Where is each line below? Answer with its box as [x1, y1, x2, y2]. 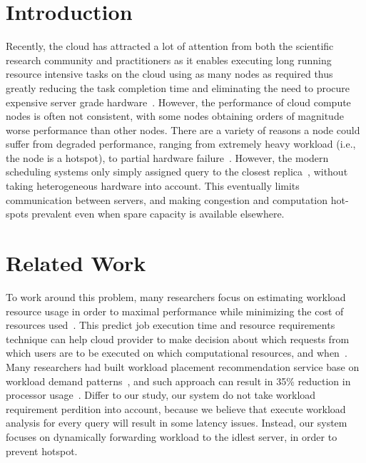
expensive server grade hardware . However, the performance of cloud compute [6, 94, 351, 109]
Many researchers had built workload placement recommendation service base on [6, 359, 360, 374]
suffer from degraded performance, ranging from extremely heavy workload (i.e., [6, 136, 356, 151]
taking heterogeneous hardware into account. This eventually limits [6, 178, 300, 193]
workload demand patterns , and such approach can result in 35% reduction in [6, 373, 351, 388]
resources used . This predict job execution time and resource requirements [6, 317, 335, 332]
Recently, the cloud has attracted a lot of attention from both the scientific [6, 39, 334, 54]
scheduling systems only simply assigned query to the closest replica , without [6, 164, 348, 179]
